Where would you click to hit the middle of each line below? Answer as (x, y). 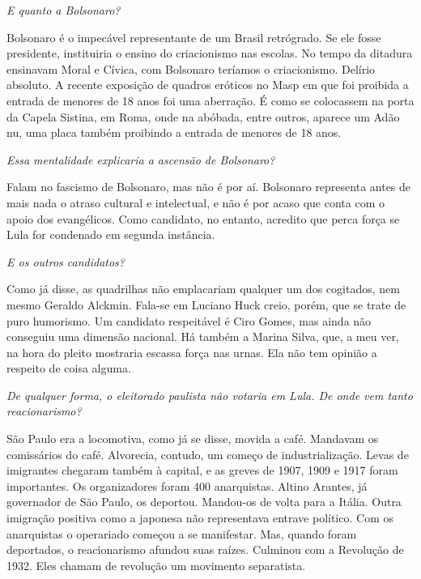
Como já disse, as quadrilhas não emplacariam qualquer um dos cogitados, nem (203, 289)
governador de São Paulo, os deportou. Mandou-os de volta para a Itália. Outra (204, 502)
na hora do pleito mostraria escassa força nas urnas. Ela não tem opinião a (192, 352)
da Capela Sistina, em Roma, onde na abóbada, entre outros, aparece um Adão (203, 116)
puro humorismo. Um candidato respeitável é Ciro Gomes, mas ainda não (189, 320)
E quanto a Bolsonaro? (64, 10)
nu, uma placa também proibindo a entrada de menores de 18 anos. (174, 132)
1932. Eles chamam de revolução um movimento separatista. (156, 565)
